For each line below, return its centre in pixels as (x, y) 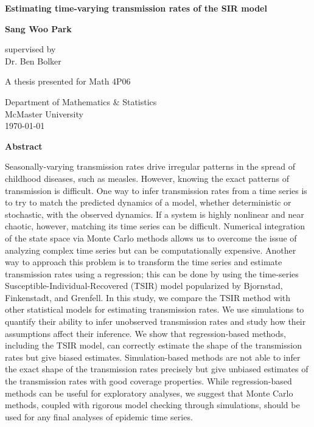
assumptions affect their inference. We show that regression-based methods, (145, 333)
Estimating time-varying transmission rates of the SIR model (136, 8)
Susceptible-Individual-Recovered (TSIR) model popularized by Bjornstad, (144, 286)
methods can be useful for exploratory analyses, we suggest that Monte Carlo (149, 393)
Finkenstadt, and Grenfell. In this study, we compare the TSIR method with (148, 297)
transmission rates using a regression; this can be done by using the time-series (152, 273)
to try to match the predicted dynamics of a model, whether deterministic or (148, 202)
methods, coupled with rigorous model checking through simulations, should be (152, 405)
